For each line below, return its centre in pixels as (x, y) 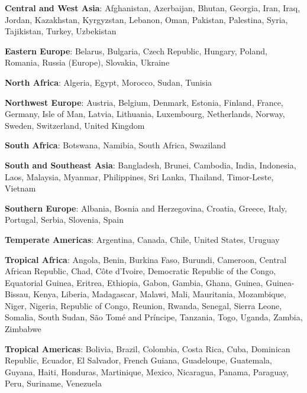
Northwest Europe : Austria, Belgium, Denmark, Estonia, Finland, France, (144, 102)
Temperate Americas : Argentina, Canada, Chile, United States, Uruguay (142, 239)
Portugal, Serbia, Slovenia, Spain (64, 220)
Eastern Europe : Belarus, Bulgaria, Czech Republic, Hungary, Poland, (136, 51)
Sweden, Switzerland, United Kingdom (75, 125)
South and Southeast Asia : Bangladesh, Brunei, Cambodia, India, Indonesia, (151, 165)
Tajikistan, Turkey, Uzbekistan (61, 31)
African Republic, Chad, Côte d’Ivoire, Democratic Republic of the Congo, (140, 271)
